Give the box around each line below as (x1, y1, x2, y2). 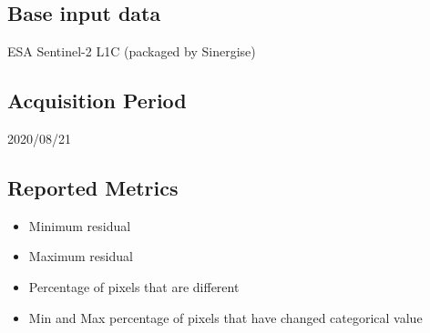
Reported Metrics (7, 173, 179, 201)
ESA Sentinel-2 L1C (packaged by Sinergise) (7, 42, 256, 61)
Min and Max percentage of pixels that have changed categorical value (28, 308, 423, 327)
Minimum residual (28, 216, 131, 235)
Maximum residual (28, 247, 133, 266)
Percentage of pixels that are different (28, 277, 240, 296)
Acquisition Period (7, 86, 187, 115)
